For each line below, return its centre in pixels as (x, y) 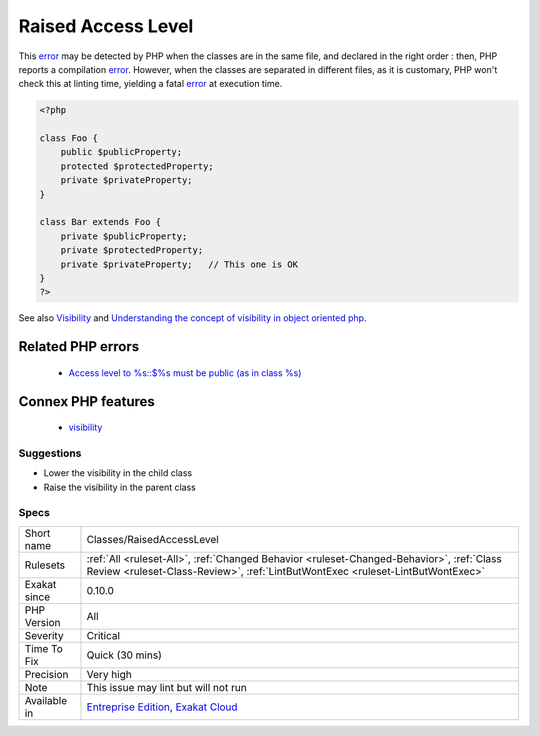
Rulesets (44, 565)
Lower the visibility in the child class (118, 473)
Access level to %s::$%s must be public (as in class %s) (185, 372)
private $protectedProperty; (132, 250)
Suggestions (50, 453)
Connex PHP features (86, 401)
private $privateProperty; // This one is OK (179, 264)
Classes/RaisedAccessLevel (152, 539)
